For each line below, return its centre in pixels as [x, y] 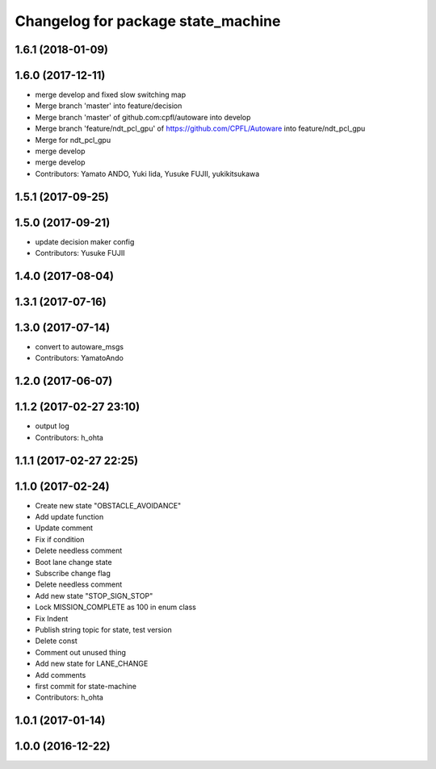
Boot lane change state [73, 562]
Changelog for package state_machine [148, 21]
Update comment [64, 528]
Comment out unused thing [81, 652]
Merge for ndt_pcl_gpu [73, 140]
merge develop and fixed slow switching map [111, 95]
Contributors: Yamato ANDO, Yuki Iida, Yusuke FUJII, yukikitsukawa [147, 173]
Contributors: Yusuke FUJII [80, 253]
